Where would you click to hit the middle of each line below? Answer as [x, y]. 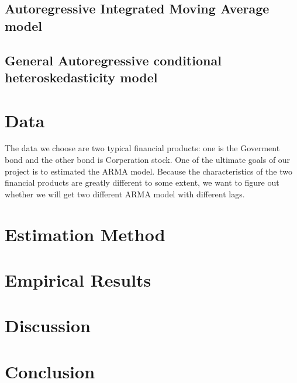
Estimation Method [85, 234]
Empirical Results [78, 280]
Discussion [48, 325]
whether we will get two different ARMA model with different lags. [125, 194]
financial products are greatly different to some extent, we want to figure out [142, 182]
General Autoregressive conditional [113, 60]
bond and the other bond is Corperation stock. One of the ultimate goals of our [148, 160]
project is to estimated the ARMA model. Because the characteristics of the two [148, 171]
